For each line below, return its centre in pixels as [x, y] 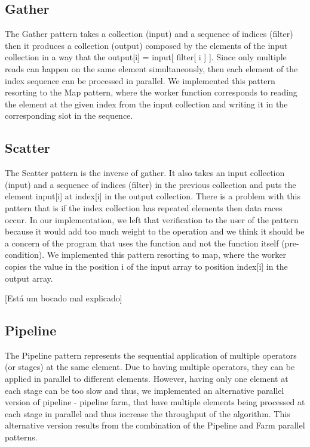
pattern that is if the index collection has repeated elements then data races [144, 207]
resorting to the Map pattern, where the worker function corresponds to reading [151, 92]
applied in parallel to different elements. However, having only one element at [147, 379]
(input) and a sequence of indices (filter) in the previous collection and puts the [151, 184]
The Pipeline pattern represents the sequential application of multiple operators [151, 355]
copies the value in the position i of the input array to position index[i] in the [146, 266]
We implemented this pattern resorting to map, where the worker [166, 255]
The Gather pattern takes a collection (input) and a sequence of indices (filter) [149, 34]
